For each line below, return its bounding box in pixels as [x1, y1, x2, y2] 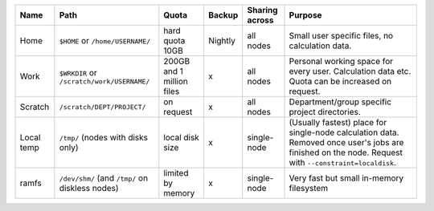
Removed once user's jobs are [289, 137, 404, 148]
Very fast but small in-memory [289, 172, 404, 184]
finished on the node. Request [289, 147, 403, 158]
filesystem [289, 183, 329, 193]
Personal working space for [289, 56, 394, 67]
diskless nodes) [59, 183, 120, 193]
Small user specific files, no [289, 30, 394, 41]
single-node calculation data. [289, 127, 399, 138]
